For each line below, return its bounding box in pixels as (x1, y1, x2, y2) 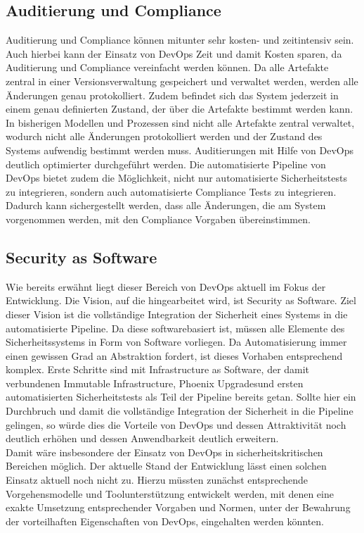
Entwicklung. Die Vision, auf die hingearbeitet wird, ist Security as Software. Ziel (6, 293, 356, 308)
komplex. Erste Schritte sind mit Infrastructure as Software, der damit (6, 362, 310, 377)
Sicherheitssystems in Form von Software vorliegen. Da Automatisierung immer (6, 334, 347, 349)
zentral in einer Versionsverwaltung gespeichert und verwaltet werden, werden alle (6, 73, 358, 88)
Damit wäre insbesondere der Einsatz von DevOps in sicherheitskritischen (6, 444, 323, 459)
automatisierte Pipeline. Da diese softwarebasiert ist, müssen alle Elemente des (6, 320, 345, 335)
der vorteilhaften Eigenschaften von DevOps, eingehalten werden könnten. (6, 513, 324, 528)
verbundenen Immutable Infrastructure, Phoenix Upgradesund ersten (6, 375, 304, 390)
